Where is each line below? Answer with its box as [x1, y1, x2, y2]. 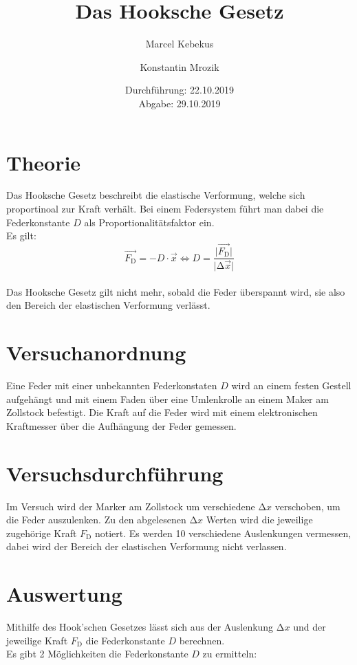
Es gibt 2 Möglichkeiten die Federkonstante [6, 646, 188, 661]
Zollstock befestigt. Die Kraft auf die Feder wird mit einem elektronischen [6, 405, 318, 419]
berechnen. [179, 633, 225, 647]
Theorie [6, 148, 81, 176]
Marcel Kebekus [145, 36, 214, 51]
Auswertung [6, 580, 122, 608]
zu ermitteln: [202, 646, 257, 661]
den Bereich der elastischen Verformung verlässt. [6, 298, 210, 312]
